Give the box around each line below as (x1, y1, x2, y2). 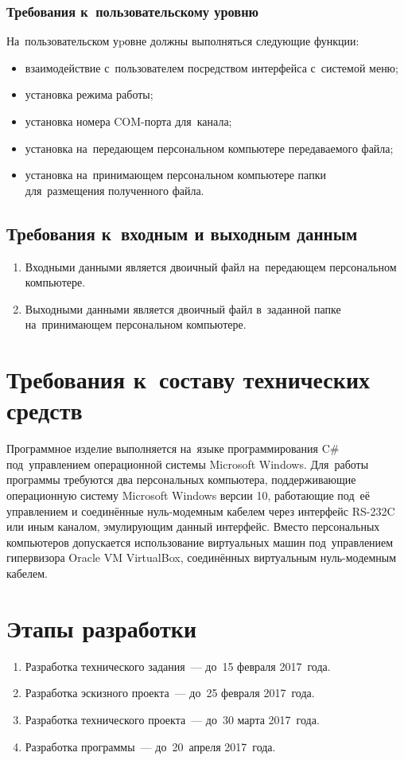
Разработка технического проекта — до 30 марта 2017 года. (25, 711, 320, 727)
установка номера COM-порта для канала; (25, 113, 232, 129)
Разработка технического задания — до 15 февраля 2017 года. (25, 657, 331, 674)
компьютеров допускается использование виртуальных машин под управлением (6, 533, 394, 550)
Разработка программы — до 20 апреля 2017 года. (25, 738, 276, 754)
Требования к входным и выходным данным (6, 220, 358, 245)
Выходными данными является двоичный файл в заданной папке (25, 300, 341, 317)
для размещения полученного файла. (25, 181, 204, 198)
